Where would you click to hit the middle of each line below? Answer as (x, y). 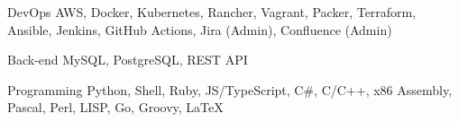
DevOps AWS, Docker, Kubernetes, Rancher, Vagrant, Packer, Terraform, (212, 12)
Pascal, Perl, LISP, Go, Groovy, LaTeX (115, 107)
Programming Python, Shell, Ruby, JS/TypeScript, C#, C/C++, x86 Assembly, (230, 89)
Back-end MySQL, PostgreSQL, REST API (128, 60)
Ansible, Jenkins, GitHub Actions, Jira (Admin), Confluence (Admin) (200, 29)
